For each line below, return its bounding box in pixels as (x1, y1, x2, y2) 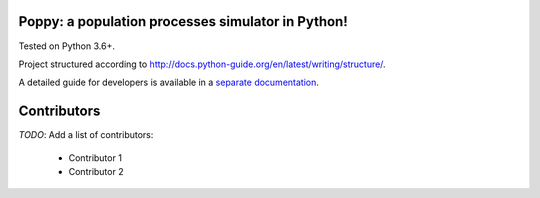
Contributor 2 (68, 165, 124, 177)
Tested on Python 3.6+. (18, 40, 115, 52)
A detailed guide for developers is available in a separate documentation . (18, 76, 320, 89)
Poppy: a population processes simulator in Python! (18, 13, 349, 30)
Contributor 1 (68, 151, 122, 164)
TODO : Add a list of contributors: (18, 129, 154, 141)
